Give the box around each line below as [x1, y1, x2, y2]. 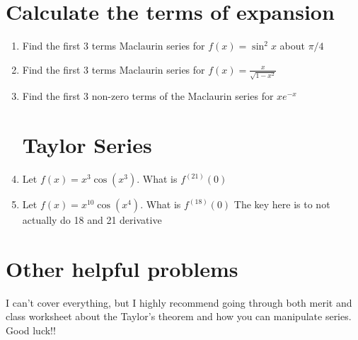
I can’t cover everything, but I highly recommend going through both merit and [6, 295, 352, 310]
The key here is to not [233, 197, 330, 212]
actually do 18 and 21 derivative [22, 212, 162, 227]
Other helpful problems [6, 254, 238, 283]
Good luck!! [6, 323, 56, 338]
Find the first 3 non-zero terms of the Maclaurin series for [22, 89, 274, 103]
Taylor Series [22, 130, 152, 159]
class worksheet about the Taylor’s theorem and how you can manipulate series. [6, 309, 352, 324]
